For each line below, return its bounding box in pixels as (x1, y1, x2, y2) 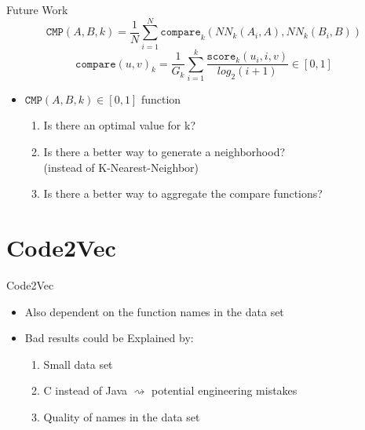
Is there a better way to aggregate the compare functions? (43, 185, 323, 202)
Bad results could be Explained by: (24, 330, 194, 346)
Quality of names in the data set (43, 408, 200, 425)
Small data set (43, 355, 113, 372)
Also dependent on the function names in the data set (24, 303, 284, 319)
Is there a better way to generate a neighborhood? (43, 144, 286, 160)
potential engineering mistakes (151, 382, 297, 399)
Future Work (6, 2, 68, 17)
